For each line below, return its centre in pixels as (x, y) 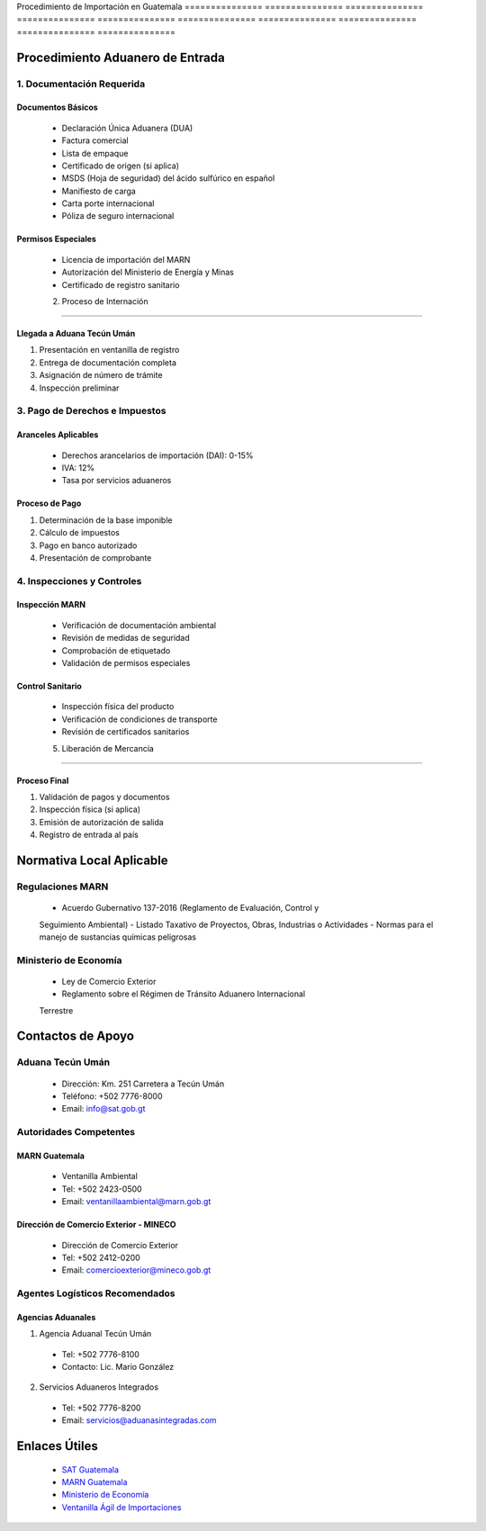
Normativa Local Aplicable (92, 860)
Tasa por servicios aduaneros (117, 481)
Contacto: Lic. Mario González (118, 1367)
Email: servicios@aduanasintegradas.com (139, 1420)
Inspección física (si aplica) (90, 809)
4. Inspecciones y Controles (79, 581)
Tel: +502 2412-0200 (101, 1257)
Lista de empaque (95, 153)
